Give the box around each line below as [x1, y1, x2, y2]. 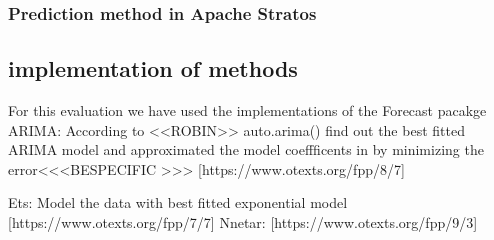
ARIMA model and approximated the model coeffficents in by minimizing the [8, 139, 484, 160]
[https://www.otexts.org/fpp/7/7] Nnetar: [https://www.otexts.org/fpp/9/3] [8, 212, 478, 233]
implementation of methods [8, 53, 298, 84]
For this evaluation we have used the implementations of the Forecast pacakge [8, 100, 487, 121]
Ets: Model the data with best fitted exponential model [8, 192, 348, 213]
